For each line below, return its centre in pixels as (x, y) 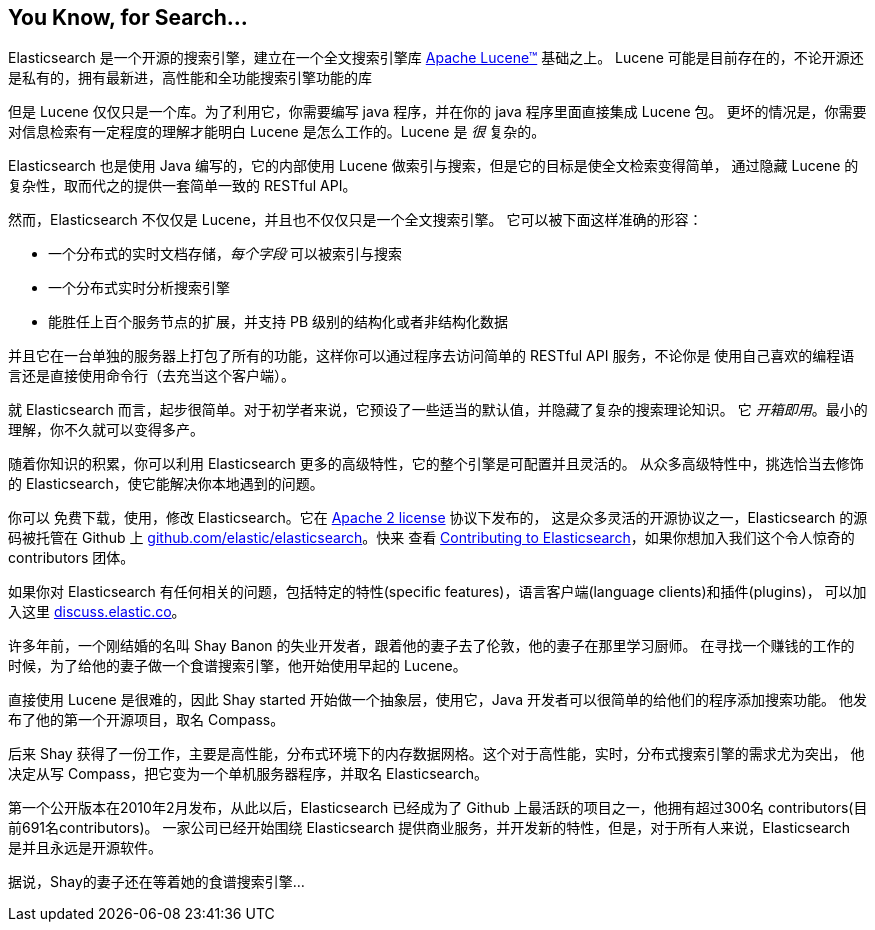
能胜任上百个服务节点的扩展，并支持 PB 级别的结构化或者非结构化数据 (278, 322)
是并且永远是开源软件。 (85, 848)
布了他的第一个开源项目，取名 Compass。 (146, 720)
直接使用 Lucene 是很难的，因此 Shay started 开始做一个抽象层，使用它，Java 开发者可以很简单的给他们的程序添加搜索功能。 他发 (438, 700)
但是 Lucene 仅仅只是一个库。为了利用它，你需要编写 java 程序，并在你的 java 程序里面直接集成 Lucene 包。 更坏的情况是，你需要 (437, 112)
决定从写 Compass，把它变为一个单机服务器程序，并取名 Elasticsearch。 (248, 774)
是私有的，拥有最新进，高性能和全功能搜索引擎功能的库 (190, 78)
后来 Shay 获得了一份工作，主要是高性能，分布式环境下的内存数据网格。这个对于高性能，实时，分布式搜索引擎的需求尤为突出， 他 (436, 754)
